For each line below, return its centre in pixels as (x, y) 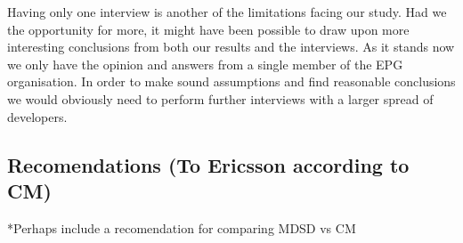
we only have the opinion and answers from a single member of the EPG (205, 64)
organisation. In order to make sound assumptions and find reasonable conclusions (231, 81)
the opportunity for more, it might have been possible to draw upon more (208, 29)
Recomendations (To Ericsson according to (208, 164)
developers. (37, 116)
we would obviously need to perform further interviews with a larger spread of (220, 98)
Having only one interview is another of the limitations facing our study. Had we (227, 12)
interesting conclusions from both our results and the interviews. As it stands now (231, 47)
